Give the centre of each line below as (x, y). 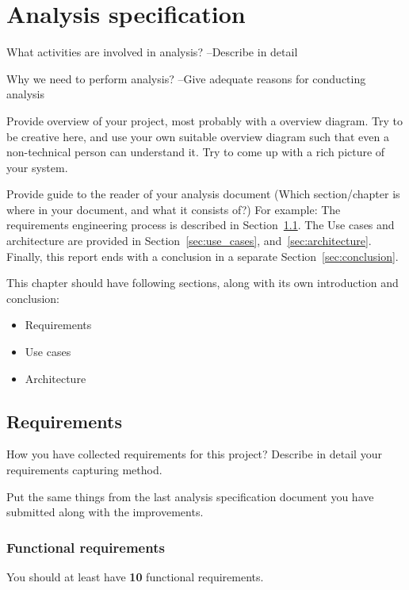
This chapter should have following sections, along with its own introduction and (203, 283)
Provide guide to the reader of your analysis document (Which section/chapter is (203, 194)
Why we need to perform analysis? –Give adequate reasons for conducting (186, 78)
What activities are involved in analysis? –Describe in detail (152, 52)
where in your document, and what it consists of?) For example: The (174, 209)
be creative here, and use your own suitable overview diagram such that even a (198, 136)
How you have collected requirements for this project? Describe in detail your (194, 454)
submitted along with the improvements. (105, 512)
